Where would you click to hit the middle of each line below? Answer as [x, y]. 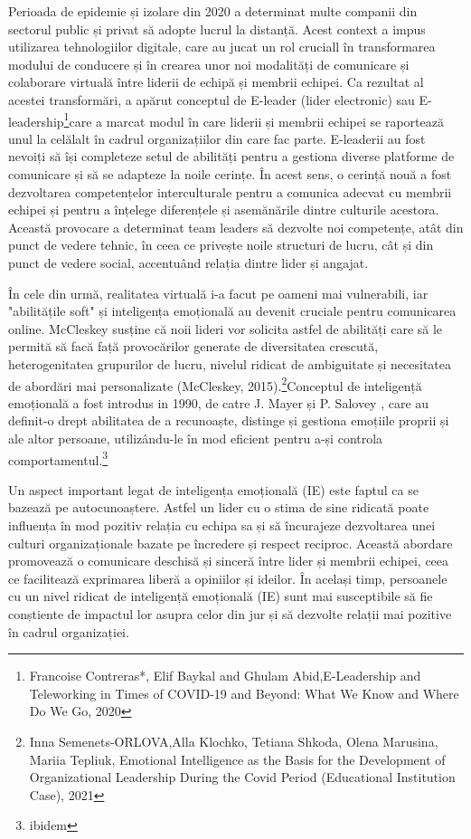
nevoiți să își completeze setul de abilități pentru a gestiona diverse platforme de [231, 156]
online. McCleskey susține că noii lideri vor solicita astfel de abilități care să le [226, 328]
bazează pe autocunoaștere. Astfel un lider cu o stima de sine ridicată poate [219, 507]
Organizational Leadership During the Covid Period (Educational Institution [242, 777]
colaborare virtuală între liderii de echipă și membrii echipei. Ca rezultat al [216, 82]
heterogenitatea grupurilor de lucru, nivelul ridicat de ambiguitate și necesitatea [230, 363]
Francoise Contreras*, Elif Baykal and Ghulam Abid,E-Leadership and [225, 676]
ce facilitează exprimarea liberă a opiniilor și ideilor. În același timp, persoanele [228, 578]
